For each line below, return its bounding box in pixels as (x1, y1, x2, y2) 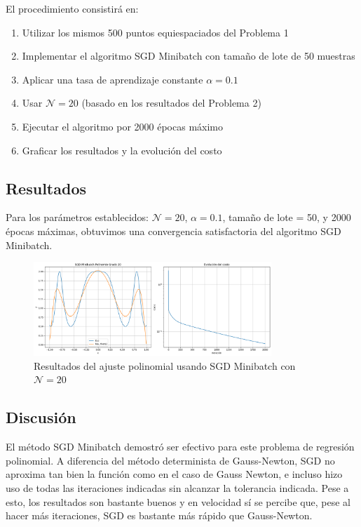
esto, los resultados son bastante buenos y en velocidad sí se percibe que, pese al (6, 494, 350, 509)
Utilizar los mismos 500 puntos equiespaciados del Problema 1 (22, 25, 289, 39)
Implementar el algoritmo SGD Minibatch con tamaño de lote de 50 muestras (22, 48, 355, 63)
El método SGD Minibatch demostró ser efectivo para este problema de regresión (6, 439, 355, 454)
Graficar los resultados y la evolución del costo (22, 142, 222, 157)
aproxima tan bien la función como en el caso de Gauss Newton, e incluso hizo (6, 467, 343, 481)
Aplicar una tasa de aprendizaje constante (22, 72, 203, 86)
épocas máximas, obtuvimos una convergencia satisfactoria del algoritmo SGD (6, 223, 341, 238)
